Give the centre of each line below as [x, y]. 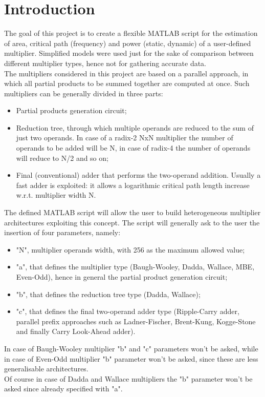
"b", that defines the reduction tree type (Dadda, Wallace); [108, 294]
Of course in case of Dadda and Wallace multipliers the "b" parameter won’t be [128, 378]
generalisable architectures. [46, 369]
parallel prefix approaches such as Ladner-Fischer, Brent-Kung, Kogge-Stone [136, 321]
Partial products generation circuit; [71, 110]
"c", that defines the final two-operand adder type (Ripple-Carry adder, [128, 311]
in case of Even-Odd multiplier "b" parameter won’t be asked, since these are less [131, 358]
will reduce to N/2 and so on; [62, 158]
